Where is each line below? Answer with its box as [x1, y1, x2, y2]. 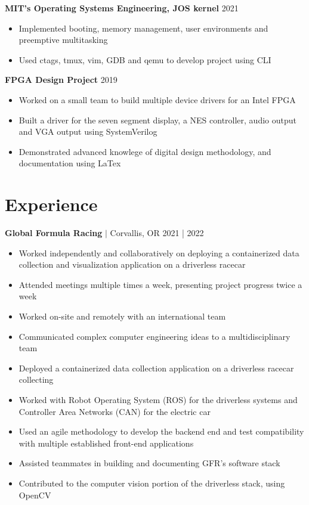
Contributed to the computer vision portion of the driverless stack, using [18, 476, 285, 489]
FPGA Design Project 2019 [5, 73, 118, 86]
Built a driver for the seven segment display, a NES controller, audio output [18, 113, 296, 126]
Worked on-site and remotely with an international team [18, 310, 226, 323]
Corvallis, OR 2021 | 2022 [110, 227, 204, 239]
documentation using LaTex [18, 157, 121, 169]
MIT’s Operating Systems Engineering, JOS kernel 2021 [5, 2, 239, 14]
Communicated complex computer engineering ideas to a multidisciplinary [18, 330, 291, 342]
